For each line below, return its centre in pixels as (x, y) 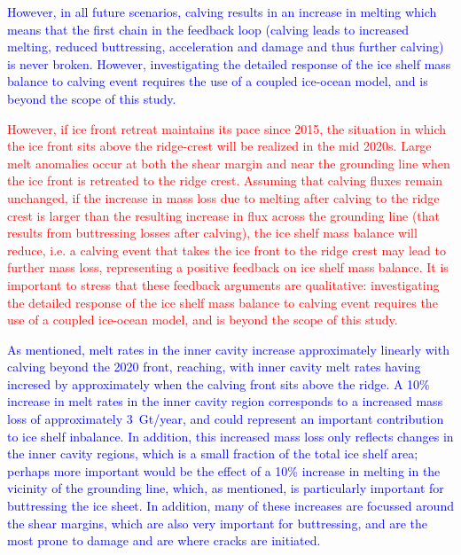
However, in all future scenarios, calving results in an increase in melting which (222, 12)
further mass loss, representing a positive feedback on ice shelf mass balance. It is (228, 267)
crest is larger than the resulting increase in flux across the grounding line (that (224, 215)
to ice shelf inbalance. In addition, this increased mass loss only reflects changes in (230, 436)
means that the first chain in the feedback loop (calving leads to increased (208, 29)
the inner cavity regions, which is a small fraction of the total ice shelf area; (213, 453)
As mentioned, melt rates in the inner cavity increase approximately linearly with (228, 349)
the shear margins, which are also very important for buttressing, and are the (217, 523)
